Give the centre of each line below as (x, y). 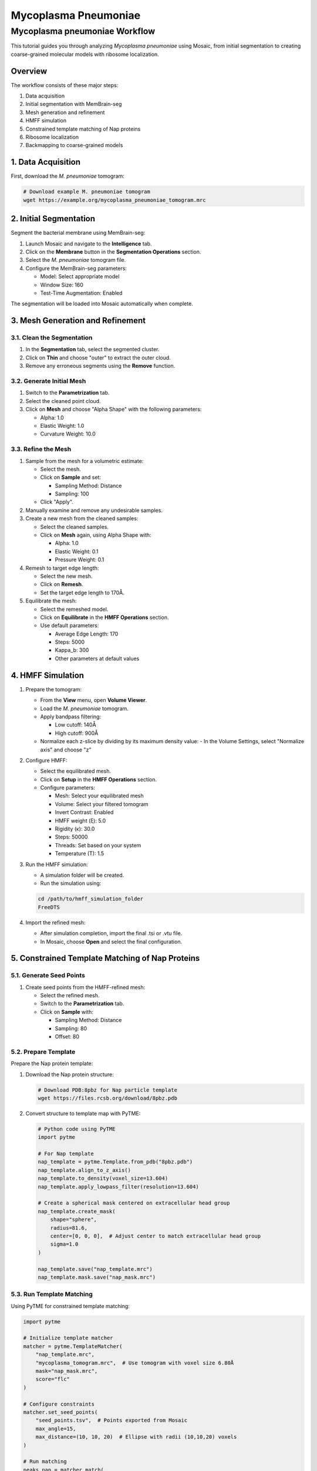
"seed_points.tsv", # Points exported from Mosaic (112, 1420)
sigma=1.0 (64, 1244)
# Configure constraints (59, 1404)
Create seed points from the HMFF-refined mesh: (85, 987)
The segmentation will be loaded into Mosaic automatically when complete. (102, 304)
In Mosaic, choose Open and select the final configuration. (111, 941)
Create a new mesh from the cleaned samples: (82, 518)
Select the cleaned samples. (74, 527)
